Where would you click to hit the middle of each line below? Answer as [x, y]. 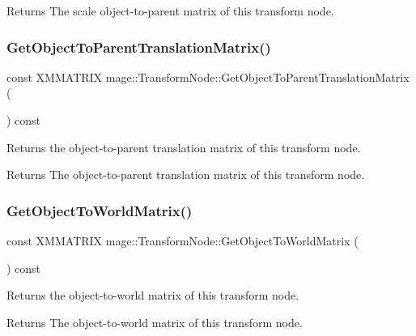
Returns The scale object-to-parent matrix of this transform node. [170, 11]
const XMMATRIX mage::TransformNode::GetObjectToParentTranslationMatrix [208, 77]
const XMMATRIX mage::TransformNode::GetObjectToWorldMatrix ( [183, 240]
